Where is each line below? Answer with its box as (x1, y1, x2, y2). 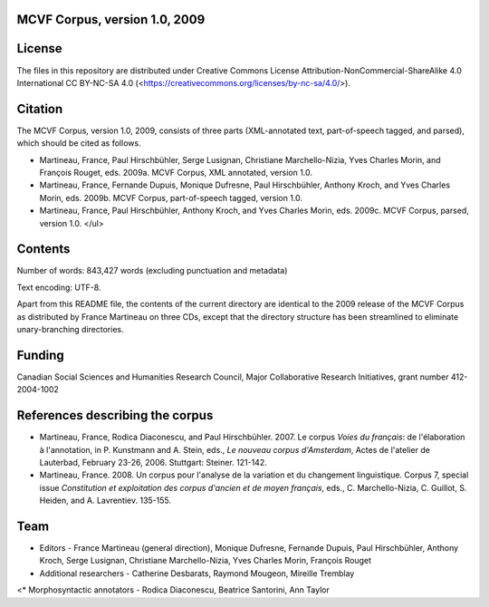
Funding (16, 347, 65, 362)
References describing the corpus (16, 408, 214, 423)
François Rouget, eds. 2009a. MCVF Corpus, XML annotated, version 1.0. (39, 168, 312, 178)
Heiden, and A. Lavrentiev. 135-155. (39, 495, 172, 506)
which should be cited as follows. (16, 138, 141, 149)
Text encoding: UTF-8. (16, 282, 101, 293)
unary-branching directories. (16, 324, 124, 335)
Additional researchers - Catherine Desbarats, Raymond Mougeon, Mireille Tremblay (39, 567, 355, 579)
